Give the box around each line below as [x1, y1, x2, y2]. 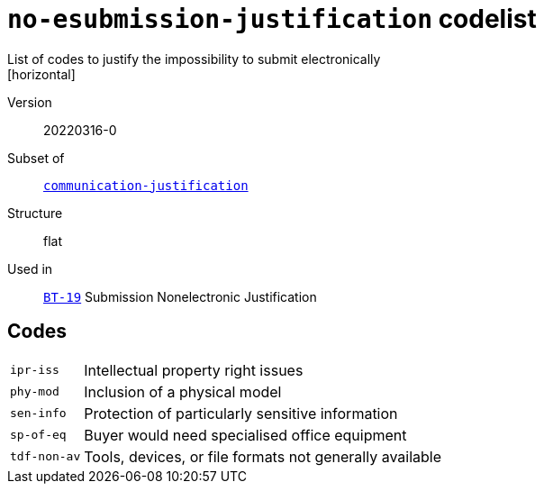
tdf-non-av [10, 450, 81, 464]
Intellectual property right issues [84, 360, 304, 379]
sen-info [10, 406, 67, 421]
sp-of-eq [10, 428, 67, 442]
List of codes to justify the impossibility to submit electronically [7, 50, 381, 67]
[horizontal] [7, 66, 76, 82]
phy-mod [10, 385, 59, 399]
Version [7, 94, 52, 110]
